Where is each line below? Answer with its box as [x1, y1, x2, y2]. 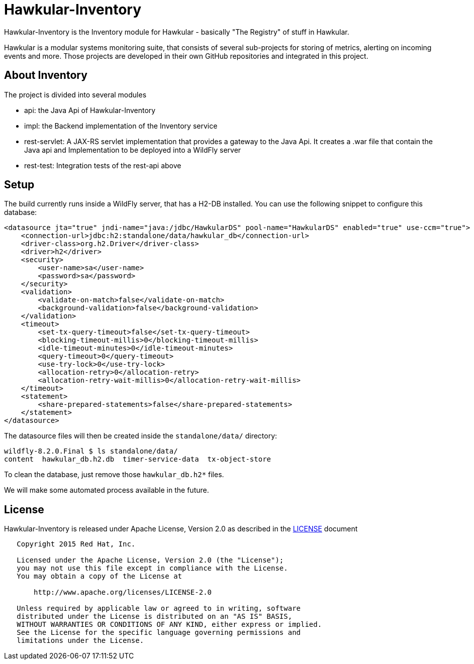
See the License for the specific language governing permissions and [17, 628, 301, 637]
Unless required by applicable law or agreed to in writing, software [17, 604, 301, 613]
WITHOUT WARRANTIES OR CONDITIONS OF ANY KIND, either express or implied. [17, 620, 322, 629]
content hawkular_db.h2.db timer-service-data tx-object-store [4, 455, 271, 464]
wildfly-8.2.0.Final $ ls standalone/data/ [4, 447, 178, 456]
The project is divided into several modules [4, 90, 147, 99]
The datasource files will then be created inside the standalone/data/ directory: [4, 431, 277, 440]
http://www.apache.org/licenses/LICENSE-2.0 [34, 588, 212, 597]
